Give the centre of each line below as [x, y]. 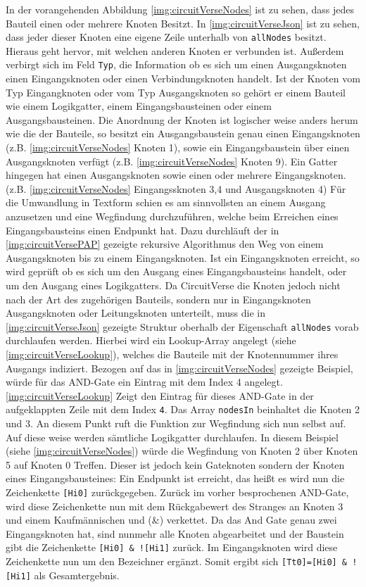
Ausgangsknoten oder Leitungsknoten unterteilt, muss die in [135, 313]
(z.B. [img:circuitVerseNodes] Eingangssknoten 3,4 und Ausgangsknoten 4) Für [176, 188]
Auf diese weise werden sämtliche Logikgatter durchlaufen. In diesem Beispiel [172, 437]
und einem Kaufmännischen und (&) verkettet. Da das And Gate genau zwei [171, 520]
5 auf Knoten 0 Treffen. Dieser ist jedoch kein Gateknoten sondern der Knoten [175, 464]
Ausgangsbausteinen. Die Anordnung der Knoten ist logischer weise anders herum [182, 119]
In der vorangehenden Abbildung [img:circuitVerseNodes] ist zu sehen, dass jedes [180, 9]
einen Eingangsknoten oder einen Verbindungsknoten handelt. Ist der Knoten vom [183, 78]
